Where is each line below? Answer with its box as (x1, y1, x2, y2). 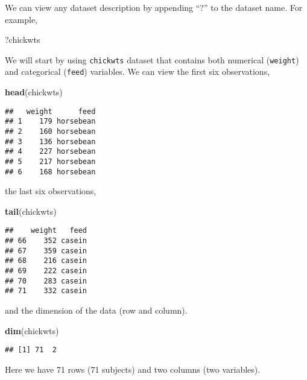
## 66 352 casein (5, 236, 87, 245)
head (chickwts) (5, 86, 63, 98)
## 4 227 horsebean (5, 147, 96, 156)
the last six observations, (5, 185, 97, 197)
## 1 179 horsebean (5, 117, 96, 126)
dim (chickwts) (5, 324, 59, 337)
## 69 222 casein (5, 267, 87, 276)
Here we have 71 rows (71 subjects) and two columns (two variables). (5, 363, 261, 375)
